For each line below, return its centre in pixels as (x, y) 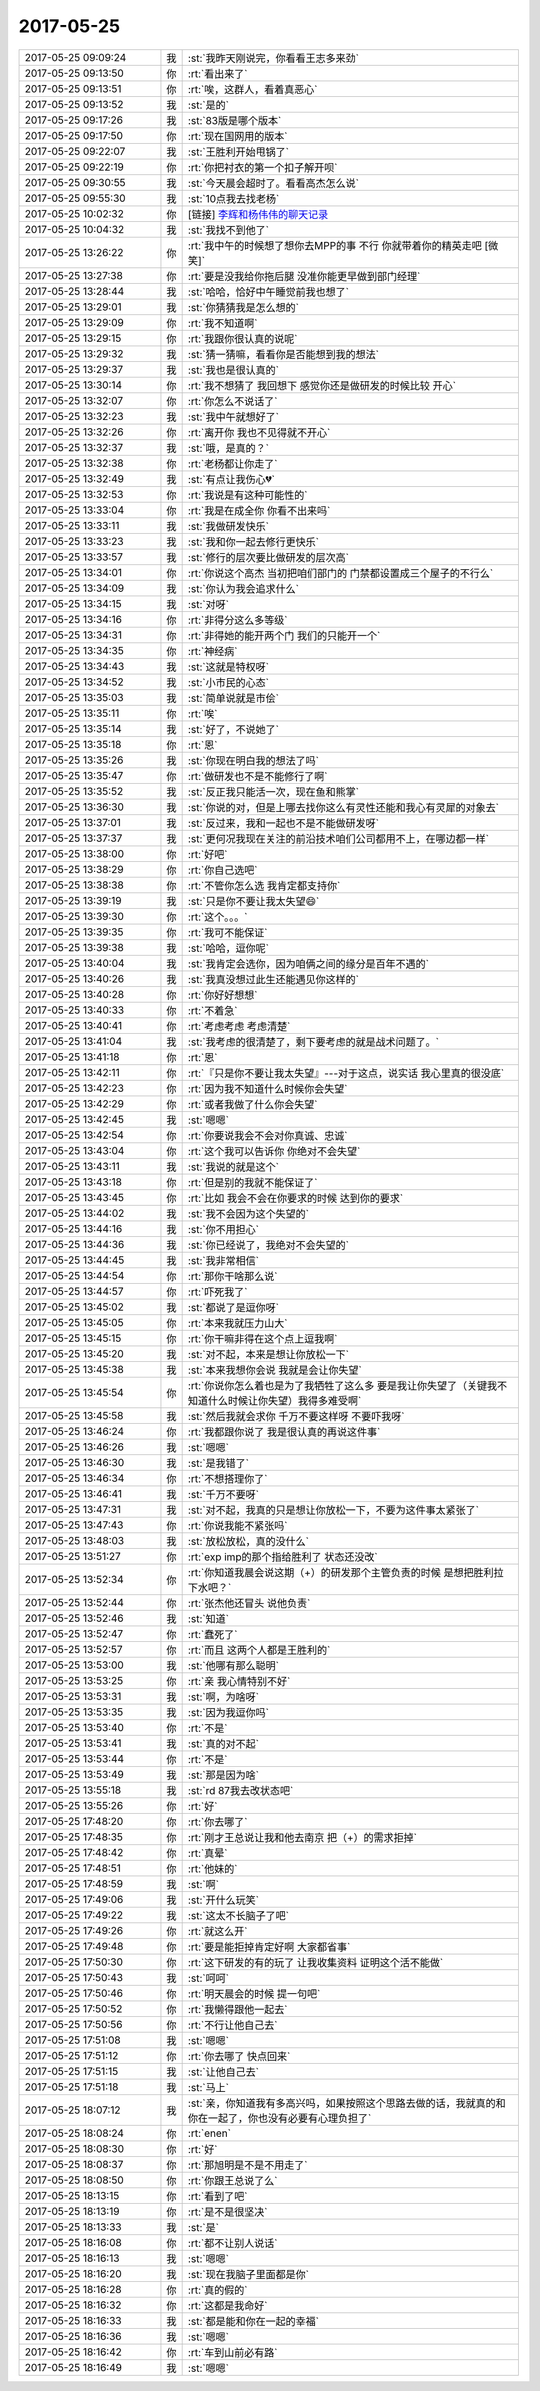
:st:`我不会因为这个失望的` (248, 1213)
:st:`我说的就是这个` (233, 1167)
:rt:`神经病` (212, 651)
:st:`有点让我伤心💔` (231, 479)
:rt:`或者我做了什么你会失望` (252, 1104)
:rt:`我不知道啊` (222, 323)
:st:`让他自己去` (223, 2072)
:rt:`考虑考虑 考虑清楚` (239, 1026)
